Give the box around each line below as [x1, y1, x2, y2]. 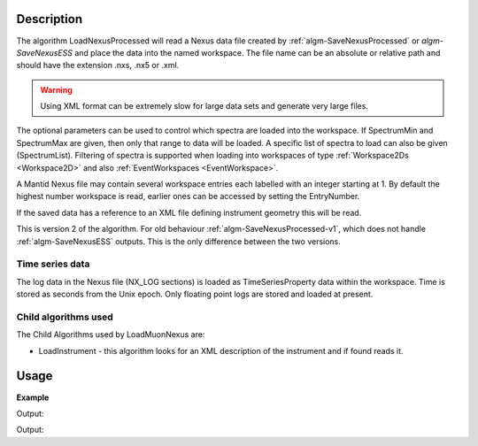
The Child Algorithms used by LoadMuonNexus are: [16, 329, 205, 340]
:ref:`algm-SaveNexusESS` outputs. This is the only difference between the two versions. [16, 235, 341, 247]
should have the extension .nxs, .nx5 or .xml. [16, 60, 180, 71]
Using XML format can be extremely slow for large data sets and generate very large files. [40, 101, 369, 111]
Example [16, 392, 50, 403]
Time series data [16, 258, 90, 270]
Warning [40, 84, 73, 95]
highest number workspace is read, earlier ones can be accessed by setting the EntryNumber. [16, 191, 360, 202]
